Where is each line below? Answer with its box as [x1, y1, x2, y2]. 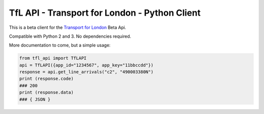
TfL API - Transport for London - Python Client [9, 7, 201, 18]
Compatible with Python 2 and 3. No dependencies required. [9, 33, 132, 39]
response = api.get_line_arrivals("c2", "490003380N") [19, 69, 154, 75]
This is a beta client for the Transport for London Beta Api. [9, 24, 127, 30]
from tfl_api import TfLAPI [19, 55, 87, 61]
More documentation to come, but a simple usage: [9, 42, 111, 48]
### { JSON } [19, 96, 51, 102]
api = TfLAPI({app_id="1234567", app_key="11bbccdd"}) [19, 62, 154, 68]
